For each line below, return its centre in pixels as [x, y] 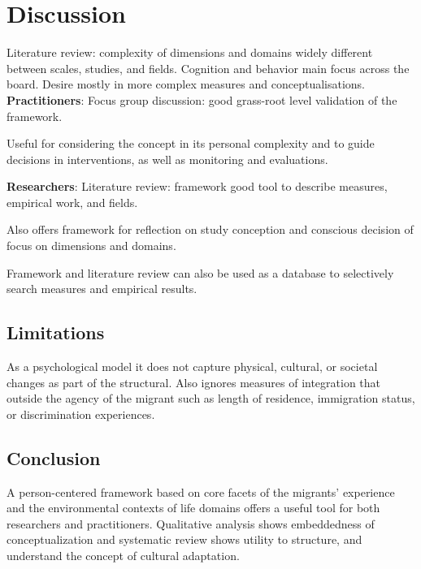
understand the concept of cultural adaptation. [123, 555]
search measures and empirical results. [102, 289]
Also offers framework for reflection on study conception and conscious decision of [210, 229]
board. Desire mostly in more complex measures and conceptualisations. [186, 84]
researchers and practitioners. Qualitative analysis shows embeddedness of [191, 523]
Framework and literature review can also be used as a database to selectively [200, 272]
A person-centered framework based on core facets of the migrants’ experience [201, 491]
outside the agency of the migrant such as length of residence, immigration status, [211, 398]
